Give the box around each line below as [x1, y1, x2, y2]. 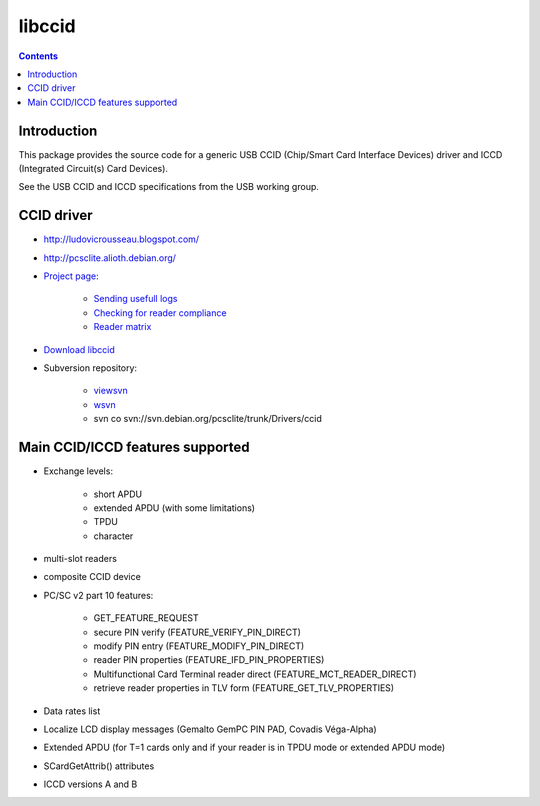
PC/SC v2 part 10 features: [43, 589, 154, 601]
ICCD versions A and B [43, 778, 138, 790]
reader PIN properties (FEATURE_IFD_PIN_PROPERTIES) [93, 654, 325, 666]
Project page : [43, 270, 99, 282]
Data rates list [43, 705, 101, 717]
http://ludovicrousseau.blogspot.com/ [43, 233, 200, 245]
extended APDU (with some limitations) [93, 501, 255, 514]
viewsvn [93, 385, 129, 397]
